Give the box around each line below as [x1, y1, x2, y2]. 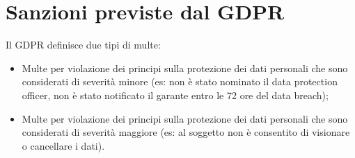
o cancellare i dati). [22, 138, 105, 152]
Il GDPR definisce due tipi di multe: [6, 37, 161, 52]
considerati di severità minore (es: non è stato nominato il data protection [22, 74, 338, 89]
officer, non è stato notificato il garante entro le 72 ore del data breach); [22, 87, 329, 102]
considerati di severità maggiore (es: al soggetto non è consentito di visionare [22, 125, 350, 139]
